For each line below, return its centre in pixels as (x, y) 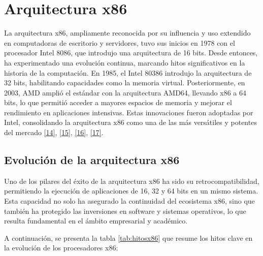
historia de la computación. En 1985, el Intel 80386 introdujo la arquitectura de (128, 72)
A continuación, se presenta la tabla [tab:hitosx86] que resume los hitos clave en (128, 237)
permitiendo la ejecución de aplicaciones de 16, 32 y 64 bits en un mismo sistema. (131, 191)
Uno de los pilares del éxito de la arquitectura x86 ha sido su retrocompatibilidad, (132, 181)
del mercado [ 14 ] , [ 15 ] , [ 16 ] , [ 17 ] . (54, 132)
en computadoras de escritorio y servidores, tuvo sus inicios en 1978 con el (120, 42)
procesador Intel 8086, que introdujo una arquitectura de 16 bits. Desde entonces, (131, 53)
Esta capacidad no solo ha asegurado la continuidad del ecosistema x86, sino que (129, 201)
